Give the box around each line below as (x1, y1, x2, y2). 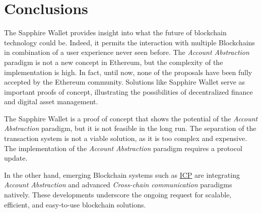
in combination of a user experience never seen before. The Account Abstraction (4, 47, 249, 57)
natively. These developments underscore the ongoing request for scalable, (4, 189, 232, 200)
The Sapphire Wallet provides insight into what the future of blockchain (4, 27, 227, 38)
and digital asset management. (4, 96, 98, 107)
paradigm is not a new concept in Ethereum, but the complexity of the (4, 56, 223, 67)
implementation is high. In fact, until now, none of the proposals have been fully (4, 66, 252, 77)
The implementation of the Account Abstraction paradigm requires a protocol (4, 143, 242, 153)
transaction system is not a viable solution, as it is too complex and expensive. (4, 133, 247, 144)
